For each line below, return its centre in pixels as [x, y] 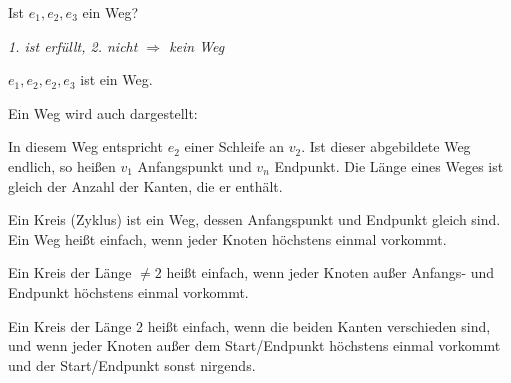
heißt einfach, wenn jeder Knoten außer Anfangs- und [330, 272]
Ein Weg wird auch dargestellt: [103, 112]
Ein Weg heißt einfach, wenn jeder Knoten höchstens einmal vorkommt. [227, 238]
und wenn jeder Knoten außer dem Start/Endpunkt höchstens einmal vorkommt [254, 345]
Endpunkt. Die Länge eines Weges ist [389, 165]
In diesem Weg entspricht [85, 146]
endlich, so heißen [62, 165]
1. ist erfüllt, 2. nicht [73, 45]
